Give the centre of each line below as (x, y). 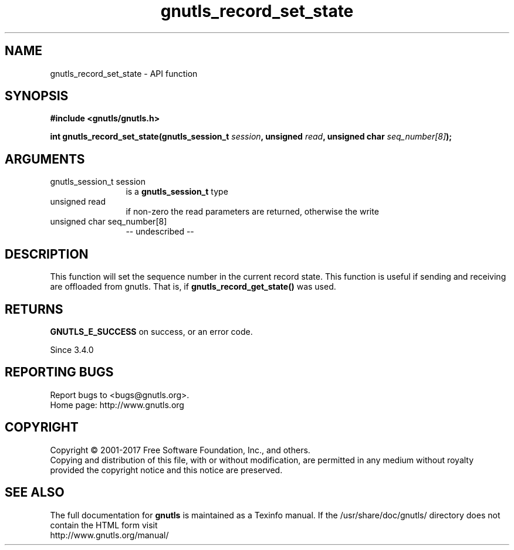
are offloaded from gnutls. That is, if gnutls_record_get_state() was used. (193, 287)
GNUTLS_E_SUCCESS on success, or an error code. (151, 331)
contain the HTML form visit (104, 525)
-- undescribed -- (160, 232)
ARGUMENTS (45, 159)
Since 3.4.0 (72, 349)
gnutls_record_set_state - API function (124, 73)
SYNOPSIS (37, 96)
